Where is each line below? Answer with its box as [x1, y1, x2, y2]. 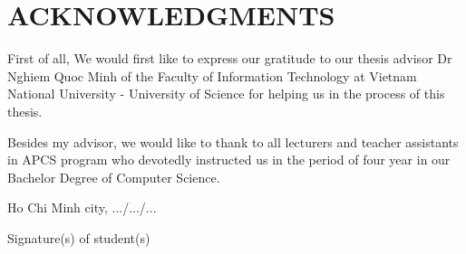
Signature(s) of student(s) [7, 228, 150, 247]
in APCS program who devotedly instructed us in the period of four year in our [7, 150, 451, 169]
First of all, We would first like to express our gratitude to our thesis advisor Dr [7, 49, 452, 68]
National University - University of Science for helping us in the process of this [7, 84, 445, 103]
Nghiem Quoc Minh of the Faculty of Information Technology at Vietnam [7, 66, 417, 85]
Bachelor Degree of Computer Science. [7, 167, 220, 186]
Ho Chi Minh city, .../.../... [7, 198, 157, 217]
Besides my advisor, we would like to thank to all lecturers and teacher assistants [7, 132, 459, 151]
